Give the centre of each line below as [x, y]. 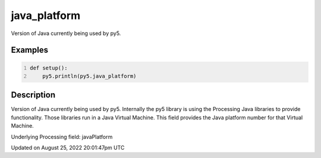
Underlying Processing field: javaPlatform [62, 137]
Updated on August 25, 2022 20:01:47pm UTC [68, 148]
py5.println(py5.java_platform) [89, 76]
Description [33, 95]
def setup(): [49, 68]
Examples [30, 50]
